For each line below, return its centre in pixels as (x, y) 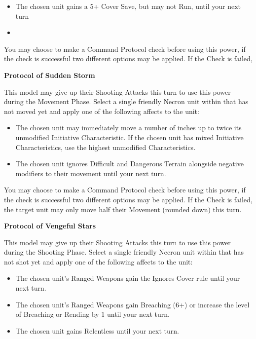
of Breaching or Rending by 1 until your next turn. (92, 314)
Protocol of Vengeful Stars (50, 226)
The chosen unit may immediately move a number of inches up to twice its (128, 128)
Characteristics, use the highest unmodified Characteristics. (106, 147)
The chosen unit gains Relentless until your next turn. (97, 330)
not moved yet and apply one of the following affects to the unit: (102, 111)
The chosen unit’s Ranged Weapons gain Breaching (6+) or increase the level (132, 304)
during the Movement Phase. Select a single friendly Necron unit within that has (126, 101)
